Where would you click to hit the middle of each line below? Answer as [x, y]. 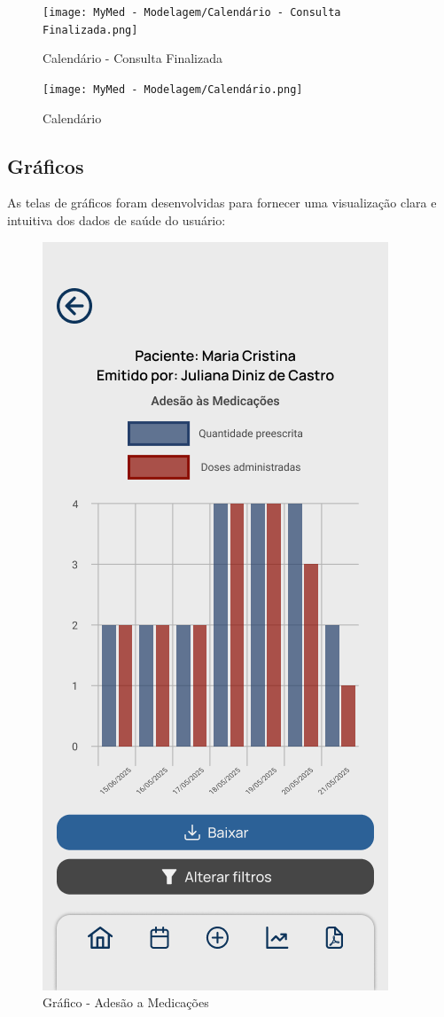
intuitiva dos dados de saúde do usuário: [117, 219]
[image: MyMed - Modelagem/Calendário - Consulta [192, 12]
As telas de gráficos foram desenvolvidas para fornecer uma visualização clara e [222, 203]
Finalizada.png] [90, 30]
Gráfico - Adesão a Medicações [126, 1002]
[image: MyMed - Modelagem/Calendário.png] [173, 89]
